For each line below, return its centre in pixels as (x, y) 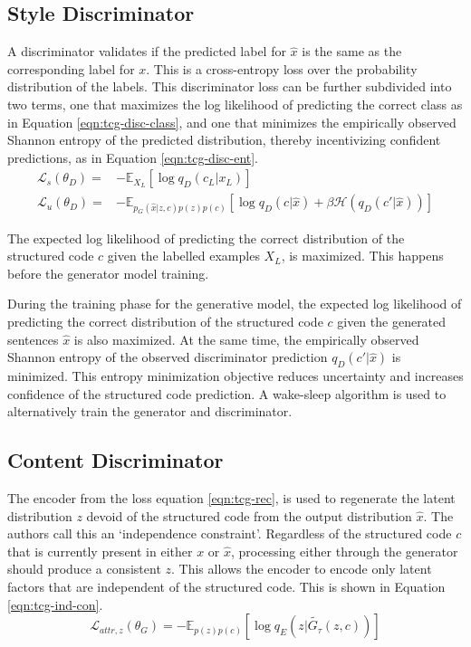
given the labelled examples (183, 256)
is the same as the (352, 51)
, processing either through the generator (345, 551)
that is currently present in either (100, 551)
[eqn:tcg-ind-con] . (55, 604)
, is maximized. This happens (362, 256)
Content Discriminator (115, 460)
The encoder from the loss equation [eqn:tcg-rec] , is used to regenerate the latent (231, 497)
